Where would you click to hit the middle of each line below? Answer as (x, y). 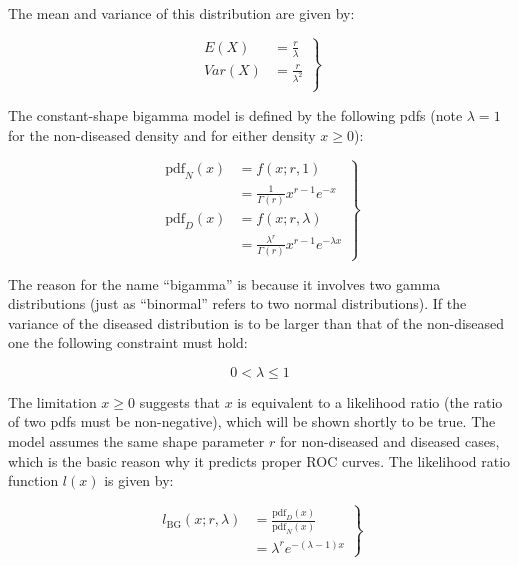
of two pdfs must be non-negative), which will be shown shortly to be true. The (252, 421)
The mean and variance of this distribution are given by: (181, 13)
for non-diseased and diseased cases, (389, 441)
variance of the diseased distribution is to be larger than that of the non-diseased (256, 322)
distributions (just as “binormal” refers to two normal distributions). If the (237, 303)
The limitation (52, 401)
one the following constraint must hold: (128, 342)
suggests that (180, 401)
